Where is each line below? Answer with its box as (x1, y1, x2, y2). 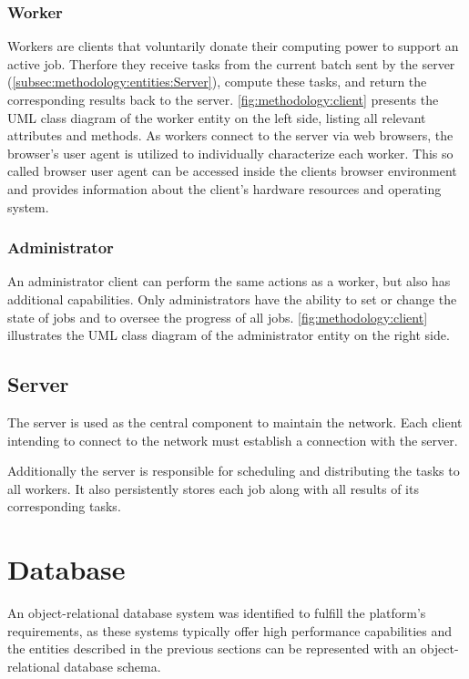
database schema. (64, 656, 161, 675)
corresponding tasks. (7, 497, 121, 516)
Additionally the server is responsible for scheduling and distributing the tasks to (7, 461, 460, 480)
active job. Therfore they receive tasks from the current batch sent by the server (7, 54, 455, 73)
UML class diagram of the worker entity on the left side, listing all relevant (7, 108, 426, 127)
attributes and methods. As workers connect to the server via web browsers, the (7, 126, 454, 145)
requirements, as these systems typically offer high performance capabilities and (7, 621, 452, 640)
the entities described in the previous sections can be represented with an (7, 639, 416, 658)
